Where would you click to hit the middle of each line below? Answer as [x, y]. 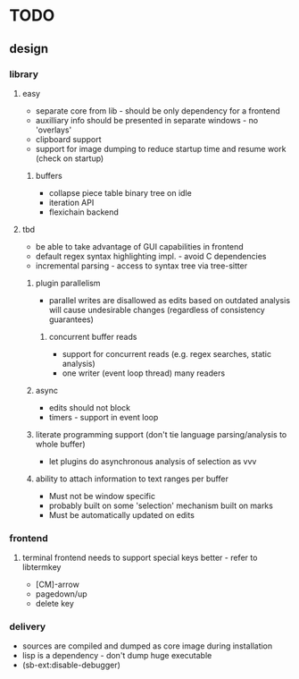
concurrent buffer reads [93, 336]
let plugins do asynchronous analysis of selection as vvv [153, 461]
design [29, 49]
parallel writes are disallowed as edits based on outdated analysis [170, 300]
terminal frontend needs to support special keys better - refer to [140, 558]
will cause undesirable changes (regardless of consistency [157, 310]
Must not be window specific [102, 496]
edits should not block [90, 407]
